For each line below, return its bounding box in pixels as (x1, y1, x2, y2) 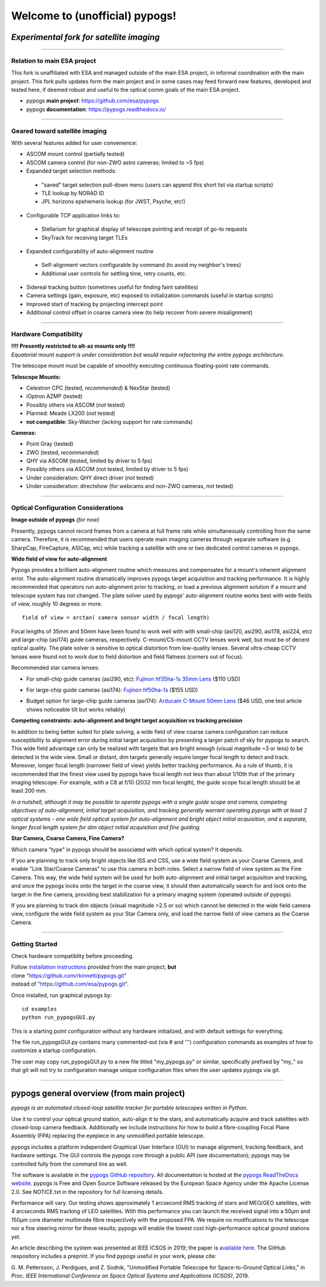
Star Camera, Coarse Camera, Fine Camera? (11, 835, 124, 842)
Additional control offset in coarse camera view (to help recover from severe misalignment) (26, 309, 253, 316)
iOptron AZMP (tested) (26, 393, 83, 400)
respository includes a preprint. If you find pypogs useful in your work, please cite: (11, 1253, 217, 1260)
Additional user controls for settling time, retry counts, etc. (41, 269, 187, 277)
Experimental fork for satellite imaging (11, 32, 160, 42)
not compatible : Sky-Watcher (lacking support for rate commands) (26, 418, 193, 425)
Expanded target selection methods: (26, 167, 117, 175)
